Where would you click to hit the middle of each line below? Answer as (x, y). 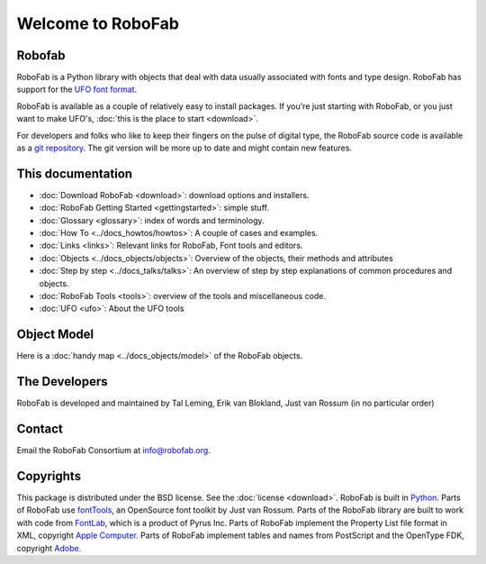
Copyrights (49, 476)
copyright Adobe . (49, 548)
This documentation (75, 173)
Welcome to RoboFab (98, 23)
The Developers (62, 382)
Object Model (55, 335)
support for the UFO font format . (77, 89)
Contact (40, 429)
